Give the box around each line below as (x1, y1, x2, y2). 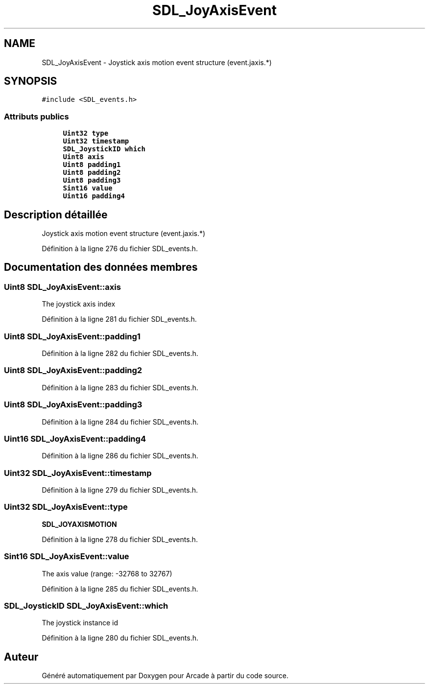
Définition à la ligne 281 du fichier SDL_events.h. (42, 315, 197, 324)
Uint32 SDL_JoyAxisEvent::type (4, 502, 128, 512)
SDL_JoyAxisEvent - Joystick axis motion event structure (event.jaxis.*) (42, 58, 272, 67)
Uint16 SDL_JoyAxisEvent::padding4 (4, 433, 146, 444)
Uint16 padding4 (63, 192, 125, 200)
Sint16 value (63, 184, 113, 192)
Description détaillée (4, 208, 108, 221)
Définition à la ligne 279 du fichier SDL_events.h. (42, 486, 198, 494)
